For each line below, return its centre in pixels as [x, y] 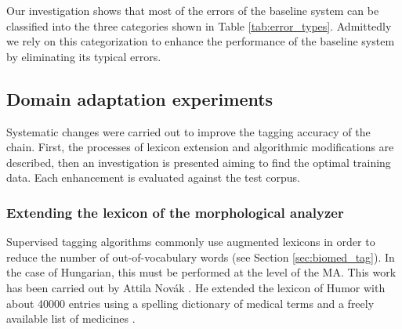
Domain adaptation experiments [140, 98]
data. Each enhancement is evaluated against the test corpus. [154, 177]
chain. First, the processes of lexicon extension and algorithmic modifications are [200, 147]
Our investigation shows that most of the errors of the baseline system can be [193, 10]
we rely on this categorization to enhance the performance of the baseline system [201, 41]
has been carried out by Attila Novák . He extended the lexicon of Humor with [196, 287]
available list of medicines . [71, 318]
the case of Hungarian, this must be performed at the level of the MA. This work [201, 272]
